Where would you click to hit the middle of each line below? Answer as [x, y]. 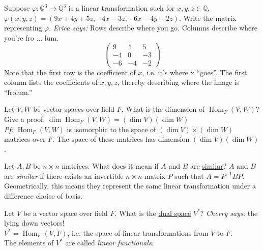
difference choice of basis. [43, 196]
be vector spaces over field [74, 109]
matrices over [25, 139]
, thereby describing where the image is [178, 82]
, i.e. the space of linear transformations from [138, 232]
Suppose [17, 8]
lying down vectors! [34, 223]
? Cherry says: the [229, 213]
